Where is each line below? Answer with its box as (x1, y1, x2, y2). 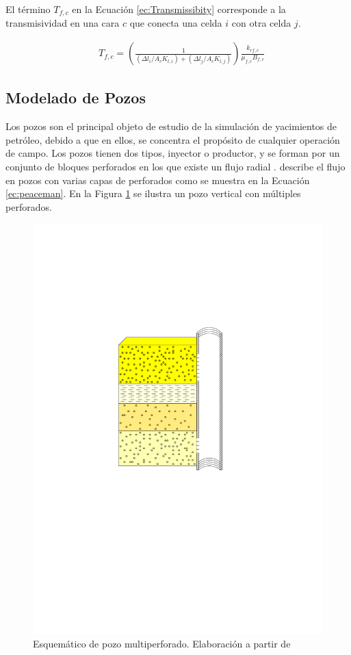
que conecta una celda (129, 16, 222, 30)
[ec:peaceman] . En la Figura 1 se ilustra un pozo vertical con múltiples (5, 186, 301, 201)
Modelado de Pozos (5, 87, 146, 108)
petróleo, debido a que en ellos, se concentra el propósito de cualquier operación (5, 132, 340, 146)
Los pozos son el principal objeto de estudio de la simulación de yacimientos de (5, 119, 337, 133)
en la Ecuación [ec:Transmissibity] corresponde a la (72, 2, 286, 16)
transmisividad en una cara (5, 16, 120, 30)
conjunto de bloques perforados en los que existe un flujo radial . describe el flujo (5, 159, 346, 174)
